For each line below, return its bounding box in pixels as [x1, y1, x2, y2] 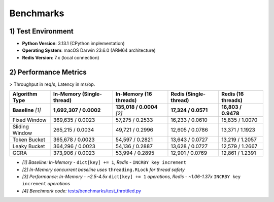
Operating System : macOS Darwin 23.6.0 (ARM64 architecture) [22, 47, 156, 53]
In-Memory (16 [115, 90, 152, 97]
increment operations [22, 181, 71, 187]
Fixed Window [12, 117, 47, 124]
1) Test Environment [9, 27, 74, 36]
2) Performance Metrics [9, 68, 87, 76]
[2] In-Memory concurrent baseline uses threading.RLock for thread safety [22, 166, 185, 173]
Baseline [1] [12, 107, 41, 114]
